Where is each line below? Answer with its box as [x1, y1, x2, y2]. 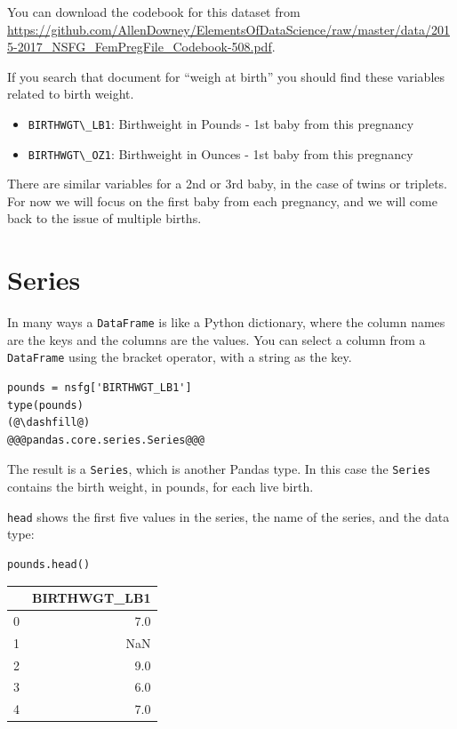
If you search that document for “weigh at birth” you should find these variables [7, 67, 445, 85]
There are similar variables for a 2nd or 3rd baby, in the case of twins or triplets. [7, 174, 448, 193]
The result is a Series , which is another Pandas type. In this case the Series [7, 460, 431, 478]
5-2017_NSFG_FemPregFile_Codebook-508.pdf [7, 37, 272, 56]
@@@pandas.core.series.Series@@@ [7, 433, 204, 446]
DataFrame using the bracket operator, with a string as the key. [7, 348, 352, 366]
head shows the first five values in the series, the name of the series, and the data [7, 507, 450, 525]
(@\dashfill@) [7, 416, 91, 429]
